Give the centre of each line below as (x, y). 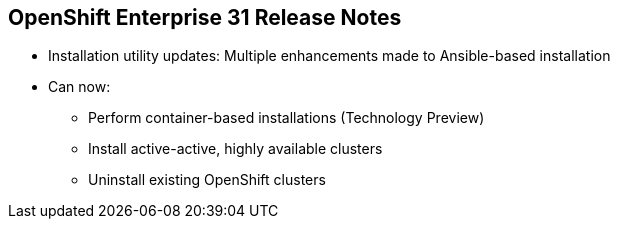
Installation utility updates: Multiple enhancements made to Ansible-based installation (329, 56)
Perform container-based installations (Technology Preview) (286, 118)
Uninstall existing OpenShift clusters (207, 180)
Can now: (79, 87)
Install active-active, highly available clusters (235, 149)
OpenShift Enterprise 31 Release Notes (205, 17)
